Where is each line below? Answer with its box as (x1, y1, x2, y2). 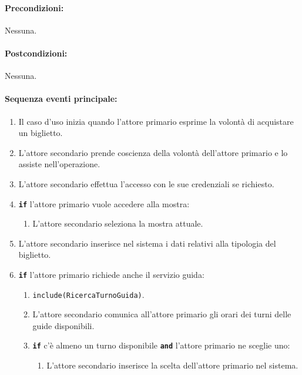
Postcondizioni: (5, 47, 68, 59)
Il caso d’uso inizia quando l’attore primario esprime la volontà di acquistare (18, 115, 294, 127)
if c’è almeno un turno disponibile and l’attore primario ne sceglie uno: (32, 339, 290, 351)
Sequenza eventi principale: (5, 92, 118, 105)
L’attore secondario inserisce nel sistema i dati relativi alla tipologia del (18, 237, 276, 249)
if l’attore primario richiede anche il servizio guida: (18, 268, 204, 280)
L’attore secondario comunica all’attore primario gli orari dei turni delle (32, 308, 291, 320)
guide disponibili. (32, 319, 95, 331)
